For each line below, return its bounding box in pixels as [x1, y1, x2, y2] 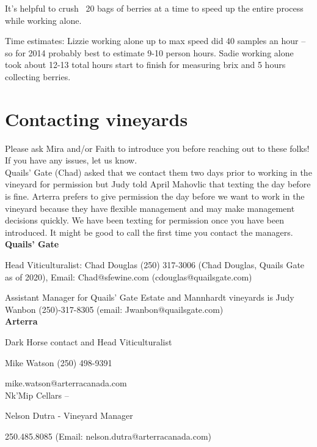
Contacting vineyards [5, 106, 188, 131]
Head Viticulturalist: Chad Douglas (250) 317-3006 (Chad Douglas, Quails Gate [5, 258, 305, 271]
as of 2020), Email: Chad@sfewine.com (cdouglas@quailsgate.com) [5, 270, 252, 283]
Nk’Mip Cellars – [5, 388, 69, 401]
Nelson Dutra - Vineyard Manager [5, 409, 133, 422]
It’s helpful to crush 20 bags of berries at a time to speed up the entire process [5, 2, 304, 14]
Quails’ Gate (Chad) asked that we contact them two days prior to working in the [5, 165, 312, 178]
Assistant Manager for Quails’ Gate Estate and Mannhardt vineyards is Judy [5, 291, 294, 304]
